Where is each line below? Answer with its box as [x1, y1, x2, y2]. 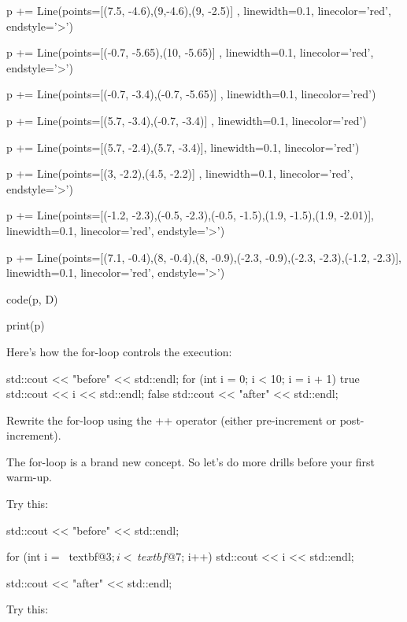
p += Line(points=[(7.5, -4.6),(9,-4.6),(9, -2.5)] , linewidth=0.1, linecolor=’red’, [6, 2, 391, 18]
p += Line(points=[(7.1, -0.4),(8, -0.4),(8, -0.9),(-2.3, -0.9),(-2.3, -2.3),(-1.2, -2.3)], [6, 248, 401, 265]
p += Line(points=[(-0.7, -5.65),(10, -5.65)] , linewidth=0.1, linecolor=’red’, [6, 44, 374, 61]
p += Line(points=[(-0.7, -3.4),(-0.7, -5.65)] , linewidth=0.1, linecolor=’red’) [6, 86, 376, 102]
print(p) [6, 317, 45, 333]
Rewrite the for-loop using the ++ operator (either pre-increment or [6, 411, 337, 428]
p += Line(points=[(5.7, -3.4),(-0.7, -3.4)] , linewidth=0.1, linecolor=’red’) [6, 112, 367, 128]
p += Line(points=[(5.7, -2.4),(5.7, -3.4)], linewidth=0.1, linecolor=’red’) [6, 138, 360, 155]
